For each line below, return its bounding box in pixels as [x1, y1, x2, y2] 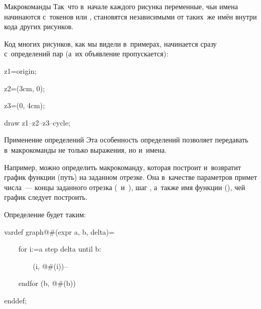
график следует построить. [4, 192, 88, 202]
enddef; [4, 295, 27, 305]
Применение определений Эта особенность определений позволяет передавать [4, 134, 249, 145]
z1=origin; [4, 65, 37, 76]
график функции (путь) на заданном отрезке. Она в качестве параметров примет [4, 172, 257, 182]
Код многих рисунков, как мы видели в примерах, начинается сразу [4, 38, 217, 49]
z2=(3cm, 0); [4, 83, 45, 93]
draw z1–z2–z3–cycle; [4, 117, 71, 128]
